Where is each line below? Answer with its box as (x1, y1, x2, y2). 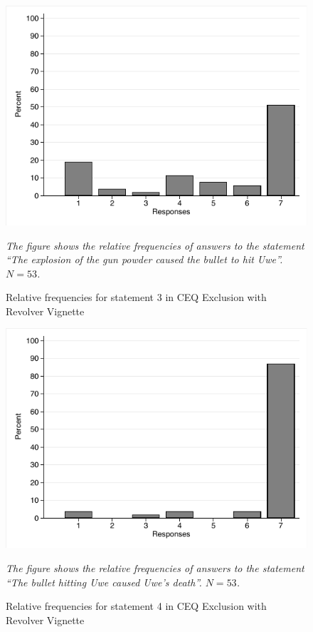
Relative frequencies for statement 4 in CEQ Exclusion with (6, 598, 267, 613)
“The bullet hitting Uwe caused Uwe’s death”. (6, 574, 202, 589)
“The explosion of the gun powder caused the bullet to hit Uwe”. (6, 252, 283, 267)
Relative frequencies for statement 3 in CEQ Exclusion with (6, 290, 267, 305)
